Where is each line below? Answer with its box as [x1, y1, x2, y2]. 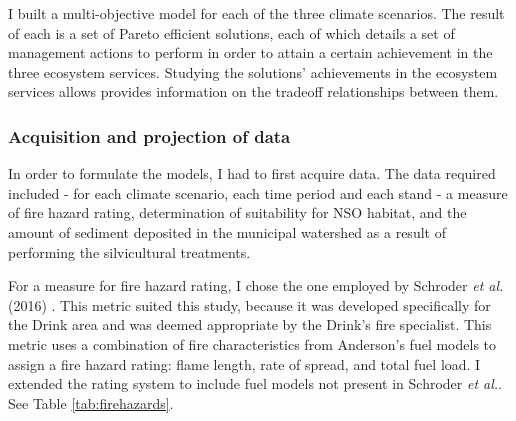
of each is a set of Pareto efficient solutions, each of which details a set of [8, 22, 455, 43]
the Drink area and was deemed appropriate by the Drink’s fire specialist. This [8, 314, 492, 335]
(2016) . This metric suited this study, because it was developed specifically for [8, 294, 491, 315]
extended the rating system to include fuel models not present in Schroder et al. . [8, 373, 503, 394]
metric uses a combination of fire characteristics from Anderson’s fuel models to [8, 333, 497, 354]
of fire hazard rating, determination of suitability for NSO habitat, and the [8, 202, 467, 223]
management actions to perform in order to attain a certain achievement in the [8, 42, 493, 63]
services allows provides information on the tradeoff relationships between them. [8, 81, 499, 102]
